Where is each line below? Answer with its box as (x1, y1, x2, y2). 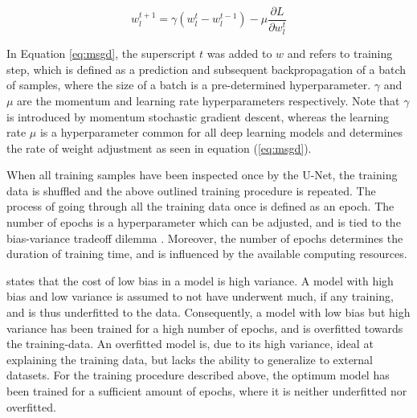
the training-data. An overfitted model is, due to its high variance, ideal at (6, 335, 374, 352)
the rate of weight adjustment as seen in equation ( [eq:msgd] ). (6, 139, 312, 156)
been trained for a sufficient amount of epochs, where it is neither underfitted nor (6, 383, 407, 400)
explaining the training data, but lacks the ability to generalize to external (6, 350, 374, 367)
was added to (206, 45, 272, 62)
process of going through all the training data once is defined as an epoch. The (6, 198, 395, 215)
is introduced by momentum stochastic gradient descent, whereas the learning (6, 108, 390, 125)
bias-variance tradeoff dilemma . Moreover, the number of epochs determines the (6, 229, 403, 246)
